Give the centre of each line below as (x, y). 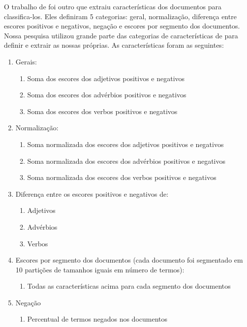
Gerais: (26, 61)
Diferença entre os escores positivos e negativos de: (92, 193)
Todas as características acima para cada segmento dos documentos (129, 286)
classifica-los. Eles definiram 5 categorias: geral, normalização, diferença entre (120, 16)
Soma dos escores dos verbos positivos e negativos (102, 111)
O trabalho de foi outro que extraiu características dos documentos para (113, 6)
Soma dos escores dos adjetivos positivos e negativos (106, 78)
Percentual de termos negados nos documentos (97, 319)
